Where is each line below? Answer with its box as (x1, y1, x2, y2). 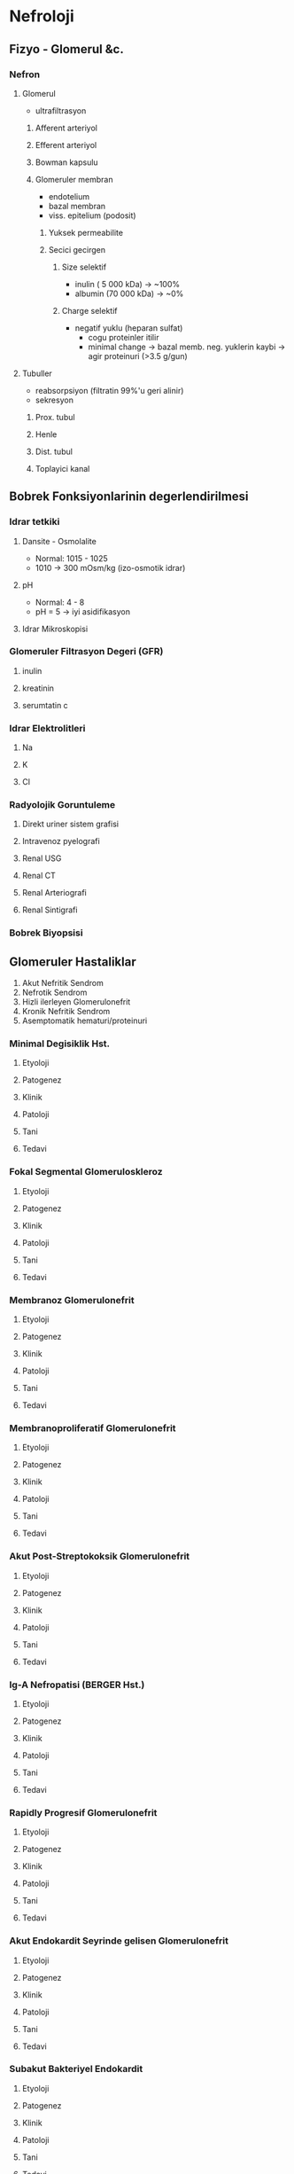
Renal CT (21, 871, 56, 881)
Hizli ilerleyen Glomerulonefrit (21, 997, 131, 1007)
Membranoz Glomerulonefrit (9, 1294, 135, 1306)
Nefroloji (9, 6, 74, 27)
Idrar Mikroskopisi (21, 623, 89, 634)
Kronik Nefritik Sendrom (21, 1006, 111, 1017)
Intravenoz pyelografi (21, 836, 100, 847)
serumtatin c (21, 700, 68, 710)
